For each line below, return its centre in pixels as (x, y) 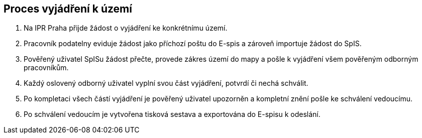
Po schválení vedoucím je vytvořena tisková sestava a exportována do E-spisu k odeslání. (172, 114)
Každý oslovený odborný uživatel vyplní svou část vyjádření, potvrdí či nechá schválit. (166, 83)
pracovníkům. (46, 68)
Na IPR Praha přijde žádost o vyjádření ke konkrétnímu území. (126, 28)
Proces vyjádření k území (68, 9)
